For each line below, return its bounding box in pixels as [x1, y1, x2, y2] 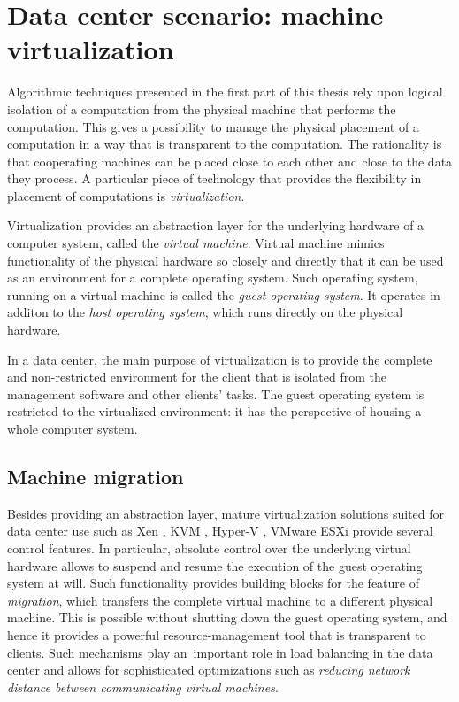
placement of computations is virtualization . [7, 186, 245, 204]
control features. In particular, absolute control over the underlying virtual [7, 538, 411, 557]
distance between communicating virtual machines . [7, 677, 279, 696]
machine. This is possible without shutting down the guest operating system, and [7, 608, 448, 627]
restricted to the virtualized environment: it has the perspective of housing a [7, 402, 422, 420]
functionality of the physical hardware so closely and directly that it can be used [7, 251, 444, 269]
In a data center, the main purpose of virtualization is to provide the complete [7, 350, 432, 368]
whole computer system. [7, 420, 138, 437]
